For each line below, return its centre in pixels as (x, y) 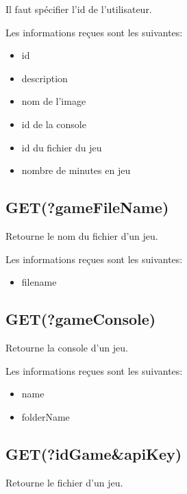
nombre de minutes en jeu (76, 170)
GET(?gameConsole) (81, 319)
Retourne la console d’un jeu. (67, 347)
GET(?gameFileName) (87, 207)
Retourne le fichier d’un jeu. (64, 482)
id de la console (54, 124)
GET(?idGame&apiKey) (94, 453)
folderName (46, 416)
